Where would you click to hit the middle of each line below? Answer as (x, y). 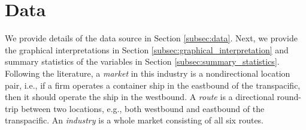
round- (289, 97)
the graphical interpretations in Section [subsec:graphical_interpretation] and (147, 49)
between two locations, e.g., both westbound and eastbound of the (143, 108)
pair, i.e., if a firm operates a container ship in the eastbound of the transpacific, (153, 85)
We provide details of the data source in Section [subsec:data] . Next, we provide (151, 38)
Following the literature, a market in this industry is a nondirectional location (148, 73)
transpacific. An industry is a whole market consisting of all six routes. (134, 120)
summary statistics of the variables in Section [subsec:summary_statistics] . (142, 61)
